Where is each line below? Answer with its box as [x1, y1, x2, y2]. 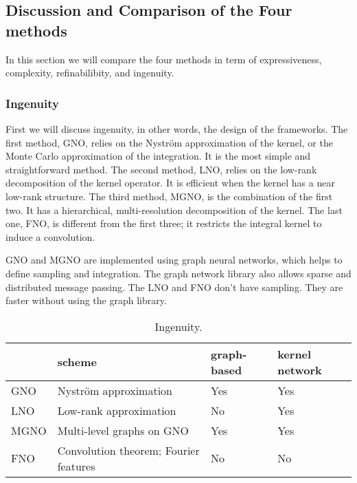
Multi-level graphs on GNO [57, 422, 189, 438]
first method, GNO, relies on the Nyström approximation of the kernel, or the [5, 135, 333, 149]
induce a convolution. [5, 229, 95, 244]
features [57, 458, 95, 474]
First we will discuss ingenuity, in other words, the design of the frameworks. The [5, 122, 348, 136]
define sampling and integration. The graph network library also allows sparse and [5, 266, 352, 280]
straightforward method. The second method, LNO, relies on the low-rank [5, 162, 317, 176]
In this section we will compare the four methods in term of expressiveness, [5, 52, 322, 66]
